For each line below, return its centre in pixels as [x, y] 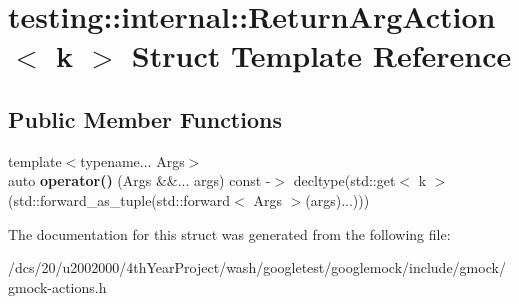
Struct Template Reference [321, 55]
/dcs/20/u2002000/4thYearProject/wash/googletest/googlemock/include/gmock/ [257, 267]
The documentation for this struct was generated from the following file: [229, 233]
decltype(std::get [344, 180]
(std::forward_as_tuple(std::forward [119, 199]
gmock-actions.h [57, 286]
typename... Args [132, 160]
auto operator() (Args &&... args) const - [139, 180]
